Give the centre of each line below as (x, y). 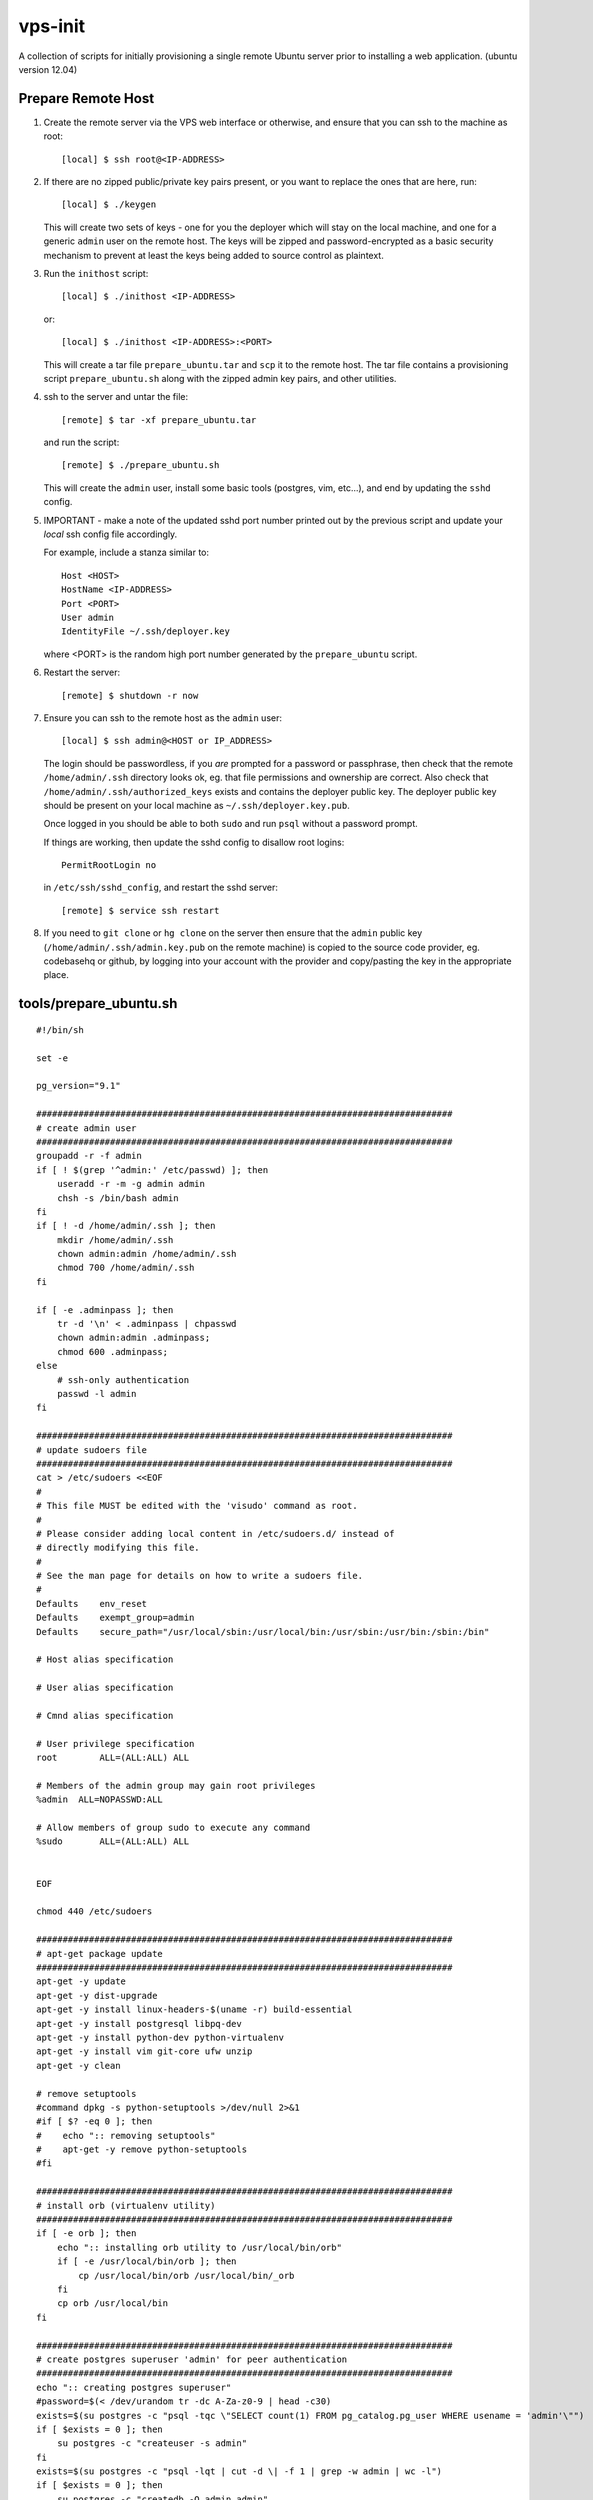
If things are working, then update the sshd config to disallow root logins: (194, 842)
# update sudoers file (92, 1449)
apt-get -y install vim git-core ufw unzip (144, 2051)
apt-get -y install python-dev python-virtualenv (160, 2037)
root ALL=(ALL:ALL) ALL (113, 1758)
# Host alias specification (105, 1659)
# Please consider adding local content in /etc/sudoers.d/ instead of (215, 1533)
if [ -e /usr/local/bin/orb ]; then (146, 2261)
